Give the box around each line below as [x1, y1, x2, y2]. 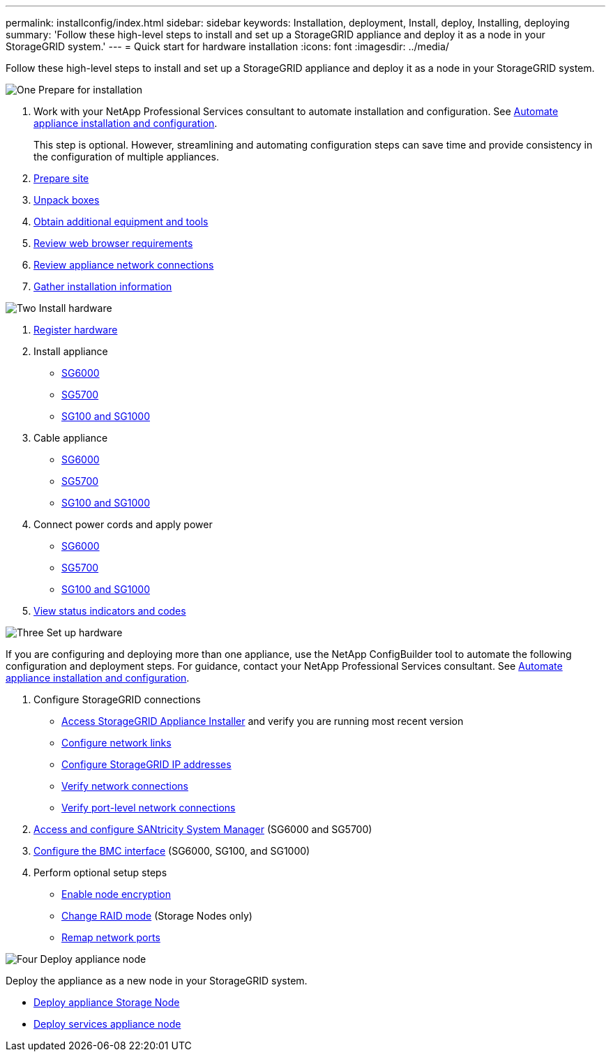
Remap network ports [61, 931, 160, 943]
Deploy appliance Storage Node [33, 996, 180, 1008]
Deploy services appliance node [33, 1018, 181, 1030]
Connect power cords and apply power [33, 518, 213, 530]
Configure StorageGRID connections [33, 694, 201, 705]
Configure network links [61, 737, 172, 749]
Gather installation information [33, 280, 172, 292]
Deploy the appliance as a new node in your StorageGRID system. [6, 975, 308, 987]
